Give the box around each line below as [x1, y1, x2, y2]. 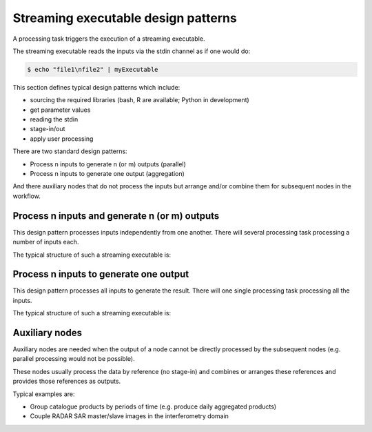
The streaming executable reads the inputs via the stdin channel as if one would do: [12, 47, 251, 55]
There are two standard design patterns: [12, 147, 127, 155]
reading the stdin [30, 115, 79, 124]
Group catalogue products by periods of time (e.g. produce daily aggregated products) [30, 402, 277, 411]
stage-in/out [30, 125, 65, 133]
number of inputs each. [12, 238, 79, 246]
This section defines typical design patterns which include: [12, 83, 180, 91]
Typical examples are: [12, 390, 75, 398]
